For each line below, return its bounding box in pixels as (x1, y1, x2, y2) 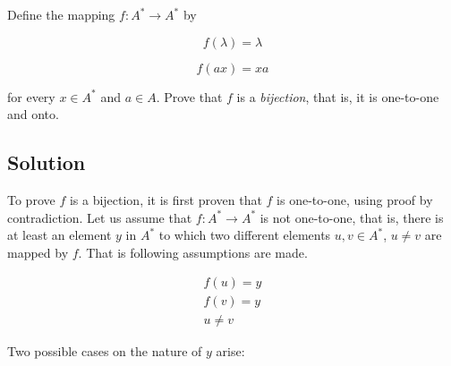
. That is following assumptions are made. (78, 243, 308, 261)
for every (7, 87, 55, 106)
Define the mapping (7, 5, 115, 23)
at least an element (7, 226, 112, 244)
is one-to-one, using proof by (277, 190, 433, 209)
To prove (7, 190, 55, 209)
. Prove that (156, 87, 223, 106)
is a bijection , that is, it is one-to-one (236, 87, 439, 106)
